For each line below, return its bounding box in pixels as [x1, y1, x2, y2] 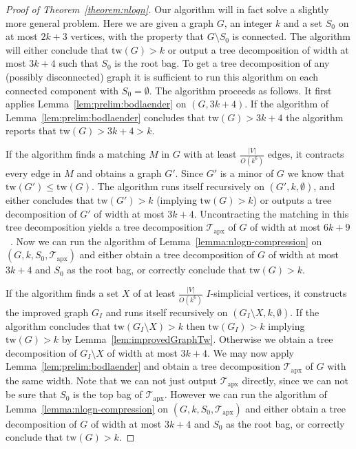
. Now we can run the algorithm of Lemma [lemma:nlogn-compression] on [10, 233, 322, 248]
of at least [133, 286, 176, 300]
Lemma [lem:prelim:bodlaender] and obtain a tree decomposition [6, 359, 281, 373]
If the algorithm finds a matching [6, 147, 146, 161]
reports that [6, 123, 56, 138]
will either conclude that [6, 42, 109, 56]
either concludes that [6, 193, 94, 207]
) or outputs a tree [253, 193, 332, 207]
